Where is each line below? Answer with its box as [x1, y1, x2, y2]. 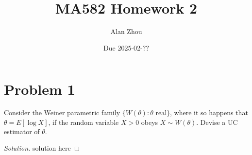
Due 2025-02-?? [103, 42, 149, 52]
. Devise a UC [196, 117, 238, 127]
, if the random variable [48, 117, 119, 127]
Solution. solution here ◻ [4, 143, 80, 153]
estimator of [4, 126, 40, 137]
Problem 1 [4, 79, 75, 99]
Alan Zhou [110, 26, 142, 36]
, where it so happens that [170, 107, 248, 118]
